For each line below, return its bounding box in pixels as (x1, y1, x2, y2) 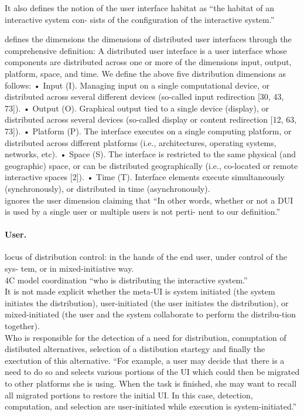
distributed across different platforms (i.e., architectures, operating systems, (5, 136, 276, 148)
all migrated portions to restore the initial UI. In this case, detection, (5, 388, 253, 401)
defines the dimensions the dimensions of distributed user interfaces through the (5, 33, 292, 45)
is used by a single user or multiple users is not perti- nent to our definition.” (5, 205, 281, 218)
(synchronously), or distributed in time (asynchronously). (5, 182, 210, 194)
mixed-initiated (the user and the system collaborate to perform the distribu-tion (5, 308, 296, 320)
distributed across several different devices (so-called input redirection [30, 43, (5, 90, 284, 103)
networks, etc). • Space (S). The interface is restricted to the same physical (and (5, 148, 296, 160)
